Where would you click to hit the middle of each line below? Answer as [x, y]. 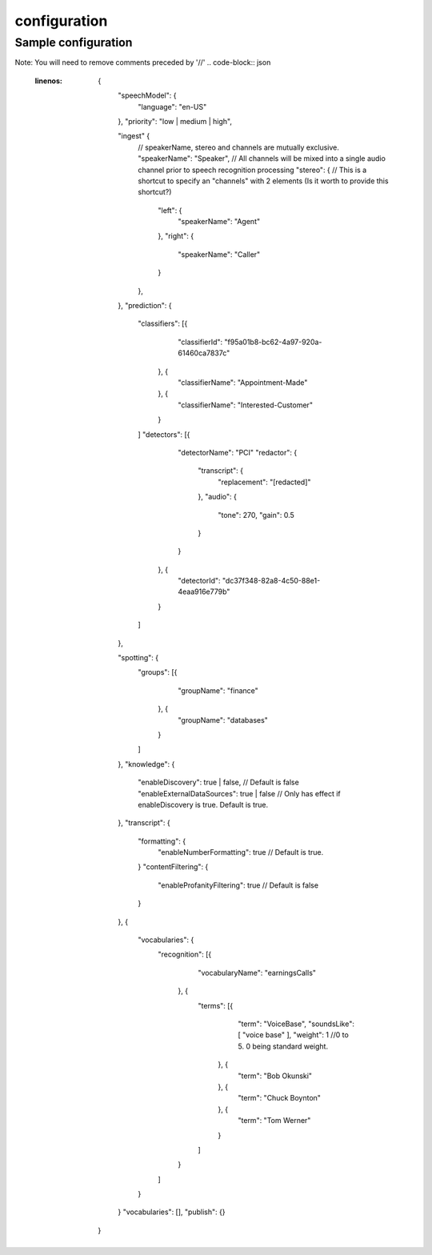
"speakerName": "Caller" [219, 254]
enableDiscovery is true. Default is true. [203, 804]
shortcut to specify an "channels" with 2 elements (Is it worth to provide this [263, 181]
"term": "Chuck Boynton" [280, 1098]
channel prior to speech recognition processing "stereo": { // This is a [252, 170]
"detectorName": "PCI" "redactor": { [238, 452]
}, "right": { [176, 236]
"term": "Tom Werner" [274, 1121]
